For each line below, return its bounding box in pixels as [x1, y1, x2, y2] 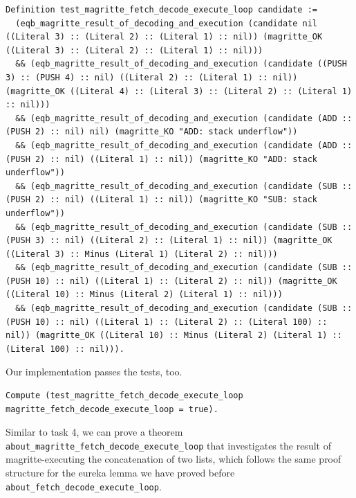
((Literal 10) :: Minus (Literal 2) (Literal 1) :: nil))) [6, 290, 283, 300]
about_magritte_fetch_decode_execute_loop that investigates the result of [6, 438, 331, 452]
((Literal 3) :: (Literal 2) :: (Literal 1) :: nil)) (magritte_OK [6, 32, 323, 42]
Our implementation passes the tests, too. [6, 364, 182, 379]
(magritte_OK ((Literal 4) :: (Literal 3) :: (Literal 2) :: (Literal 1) [6, 86, 353, 96]
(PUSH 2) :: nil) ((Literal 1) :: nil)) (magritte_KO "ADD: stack [6, 154, 318, 164]
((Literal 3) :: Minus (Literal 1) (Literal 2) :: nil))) [6, 249, 278, 259]
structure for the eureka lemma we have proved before [6, 465, 235, 480]
